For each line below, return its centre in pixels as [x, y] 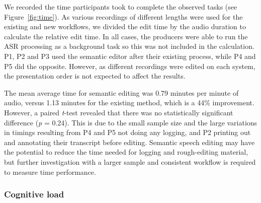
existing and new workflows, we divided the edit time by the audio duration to [125, 26]
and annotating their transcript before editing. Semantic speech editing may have [129, 142]
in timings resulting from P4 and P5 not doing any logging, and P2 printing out [127, 132]
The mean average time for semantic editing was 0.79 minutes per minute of [121, 92]
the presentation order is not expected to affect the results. [95, 76]
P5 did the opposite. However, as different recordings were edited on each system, [130, 66]
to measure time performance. [50, 172]
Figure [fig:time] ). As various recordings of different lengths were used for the [123, 16]
